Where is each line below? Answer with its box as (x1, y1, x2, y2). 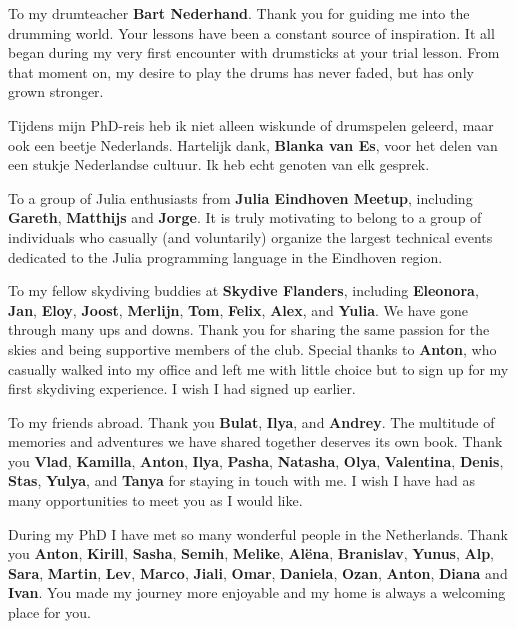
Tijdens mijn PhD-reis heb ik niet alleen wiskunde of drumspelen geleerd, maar (8, 114, 494, 135)
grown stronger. (8, 81, 104, 102)
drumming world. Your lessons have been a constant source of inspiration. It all (8, 22, 495, 43)
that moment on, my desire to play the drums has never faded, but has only (8, 61, 474, 82)
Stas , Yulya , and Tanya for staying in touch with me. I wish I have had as (8, 470, 475, 491)
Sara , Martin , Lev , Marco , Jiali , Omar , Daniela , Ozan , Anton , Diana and (8, 562, 508, 583)
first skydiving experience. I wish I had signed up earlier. (8, 378, 356, 399)
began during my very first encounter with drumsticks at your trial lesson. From (8, 42, 500, 63)
